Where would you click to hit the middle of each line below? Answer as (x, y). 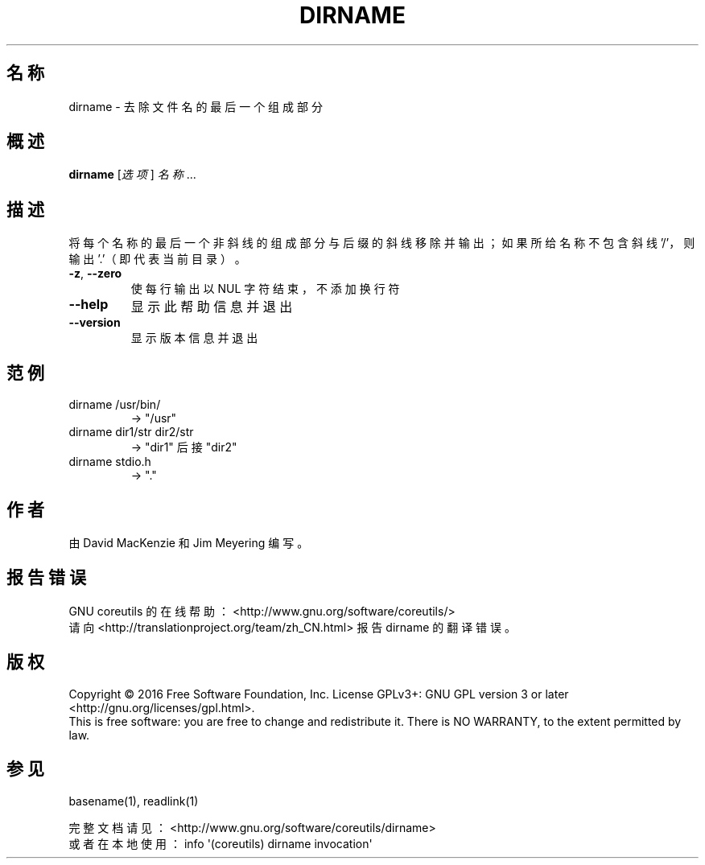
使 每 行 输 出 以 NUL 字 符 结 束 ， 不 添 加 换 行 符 (265, 289)
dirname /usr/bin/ (115, 405)
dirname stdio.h (110, 462)
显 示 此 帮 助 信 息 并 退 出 (212, 307)
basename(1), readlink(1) (134, 801)
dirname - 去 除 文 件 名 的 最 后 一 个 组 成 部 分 (196, 106)
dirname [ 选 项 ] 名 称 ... (132, 175)
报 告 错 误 (46, 578)
